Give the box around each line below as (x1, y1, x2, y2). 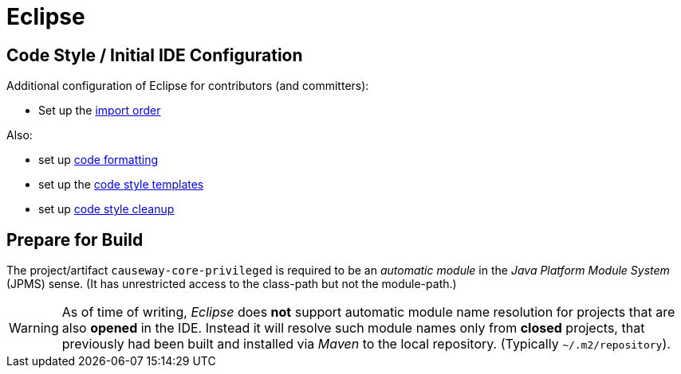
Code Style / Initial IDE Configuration (6, 45, 303, 65)
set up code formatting (38, 153, 159, 167)
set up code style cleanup (38, 202, 175, 216)
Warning (9, 320, 59, 337)
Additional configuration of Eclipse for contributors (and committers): (6, 79, 369, 93)
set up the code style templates (38, 177, 204, 192)
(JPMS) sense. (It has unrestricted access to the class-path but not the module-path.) (6, 277, 457, 291)
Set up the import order (38, 103, 161, 118)
